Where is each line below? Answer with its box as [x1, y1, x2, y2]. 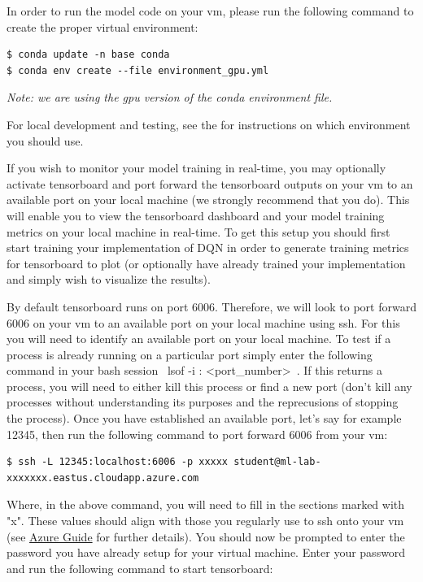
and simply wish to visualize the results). [7, 271, 211, 288]
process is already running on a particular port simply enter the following [7, 345, 373, 363]
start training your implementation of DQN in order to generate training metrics [7, 239, 409, 256]
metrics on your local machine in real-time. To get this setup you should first [7, 223, 390, 240]
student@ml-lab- [233, 456, 321, 468]
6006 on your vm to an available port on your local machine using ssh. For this [7, 314, 400, 331]
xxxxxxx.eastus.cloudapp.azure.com [7, 471, 199, 484]
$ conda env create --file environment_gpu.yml [7, 64, 269, 76]
